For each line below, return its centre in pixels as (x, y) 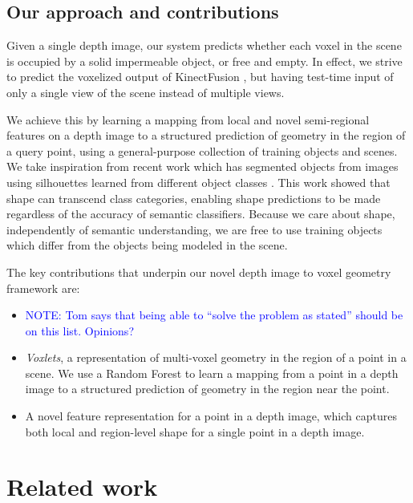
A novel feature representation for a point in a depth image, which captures (211, 416)
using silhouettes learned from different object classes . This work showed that (198, 182)
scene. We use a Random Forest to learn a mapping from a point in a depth (212, 373)
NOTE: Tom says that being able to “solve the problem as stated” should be (214, 315)
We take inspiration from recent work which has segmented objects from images (202, 166)
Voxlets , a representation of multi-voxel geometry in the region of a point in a (216, 357)
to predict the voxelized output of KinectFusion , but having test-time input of (200, 77)
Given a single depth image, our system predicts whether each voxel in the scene (204, 45)
